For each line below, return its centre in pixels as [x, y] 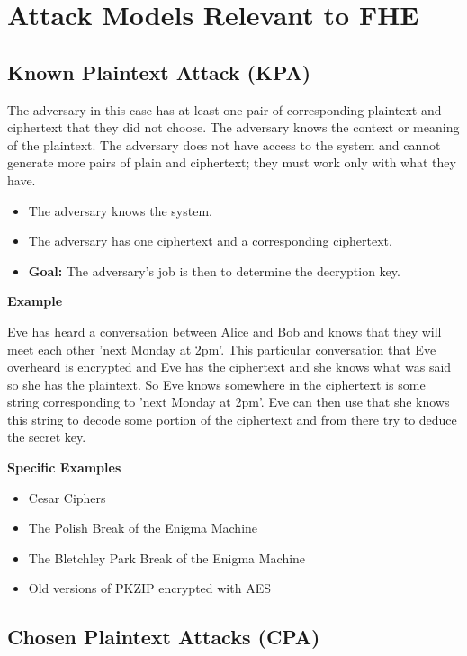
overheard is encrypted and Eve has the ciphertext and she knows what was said [229, 367]
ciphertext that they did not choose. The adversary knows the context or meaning [233, 127]
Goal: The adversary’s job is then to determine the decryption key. [214, 270]
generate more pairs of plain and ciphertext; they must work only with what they [232, 162]
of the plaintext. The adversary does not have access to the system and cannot [224, 144]
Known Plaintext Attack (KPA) [159, 72]
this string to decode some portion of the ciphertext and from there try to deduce [232, 419]
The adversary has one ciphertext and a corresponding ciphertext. [210, 241]
